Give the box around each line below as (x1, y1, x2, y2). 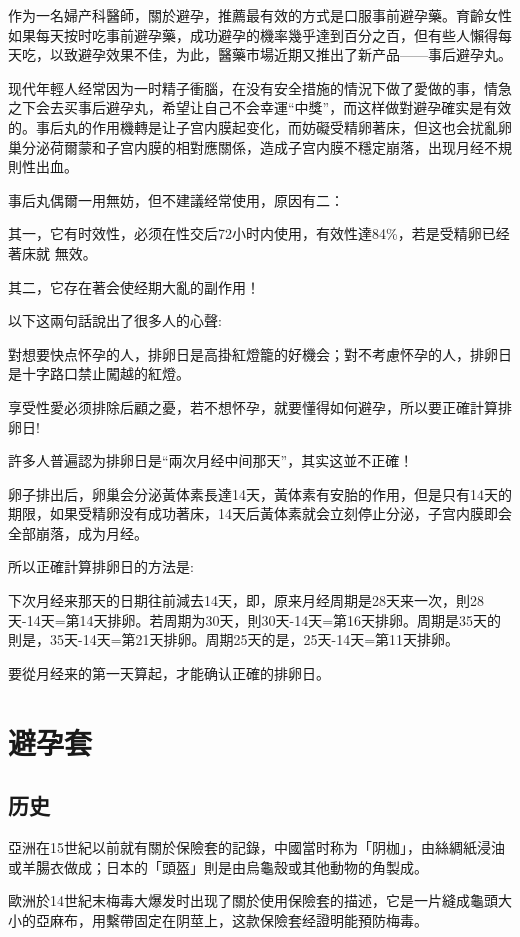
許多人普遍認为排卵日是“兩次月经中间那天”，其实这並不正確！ (8, 450, 414, 471)
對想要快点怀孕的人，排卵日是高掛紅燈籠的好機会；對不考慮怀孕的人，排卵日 (8, 343, 512, 364)
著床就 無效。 (8, 242, 97, 263)
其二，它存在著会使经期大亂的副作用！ (8, 276, 260, 297)
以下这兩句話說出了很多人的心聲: (8, 310, 222, 331)
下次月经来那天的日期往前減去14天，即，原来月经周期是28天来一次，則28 (8, 590, 484, 611)
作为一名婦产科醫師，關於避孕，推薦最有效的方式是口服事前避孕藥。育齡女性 (8, 5, 512, 25)
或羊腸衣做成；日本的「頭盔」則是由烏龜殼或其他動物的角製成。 (8, 856, 428, 877)
